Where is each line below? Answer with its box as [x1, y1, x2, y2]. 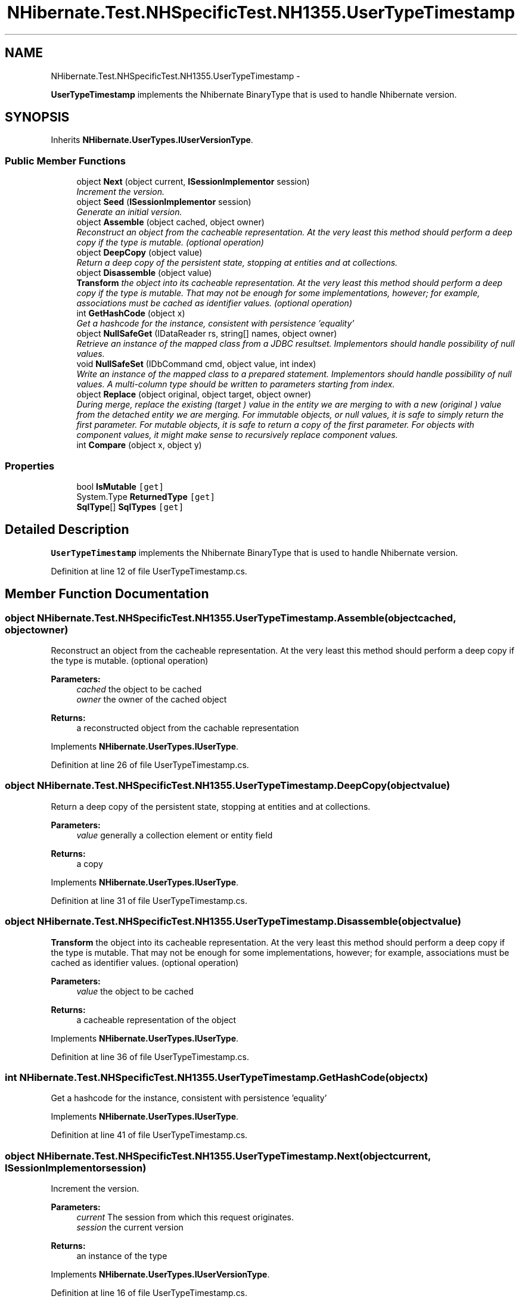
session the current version [76, 1222, 184, 1232]
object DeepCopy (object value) [76, 247, 203, 258]
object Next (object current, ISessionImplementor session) [76, 176, 310, 187]
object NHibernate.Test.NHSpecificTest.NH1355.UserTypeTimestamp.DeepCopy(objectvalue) [5, 779, 450, 792]
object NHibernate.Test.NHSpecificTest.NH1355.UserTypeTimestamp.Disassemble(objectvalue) [5, 915, 461, 928]
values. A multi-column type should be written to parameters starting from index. [76, 379, 395, 390]
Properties [5, 459, 55, 472]
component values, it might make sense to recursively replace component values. [76, 430, 398, 440]
